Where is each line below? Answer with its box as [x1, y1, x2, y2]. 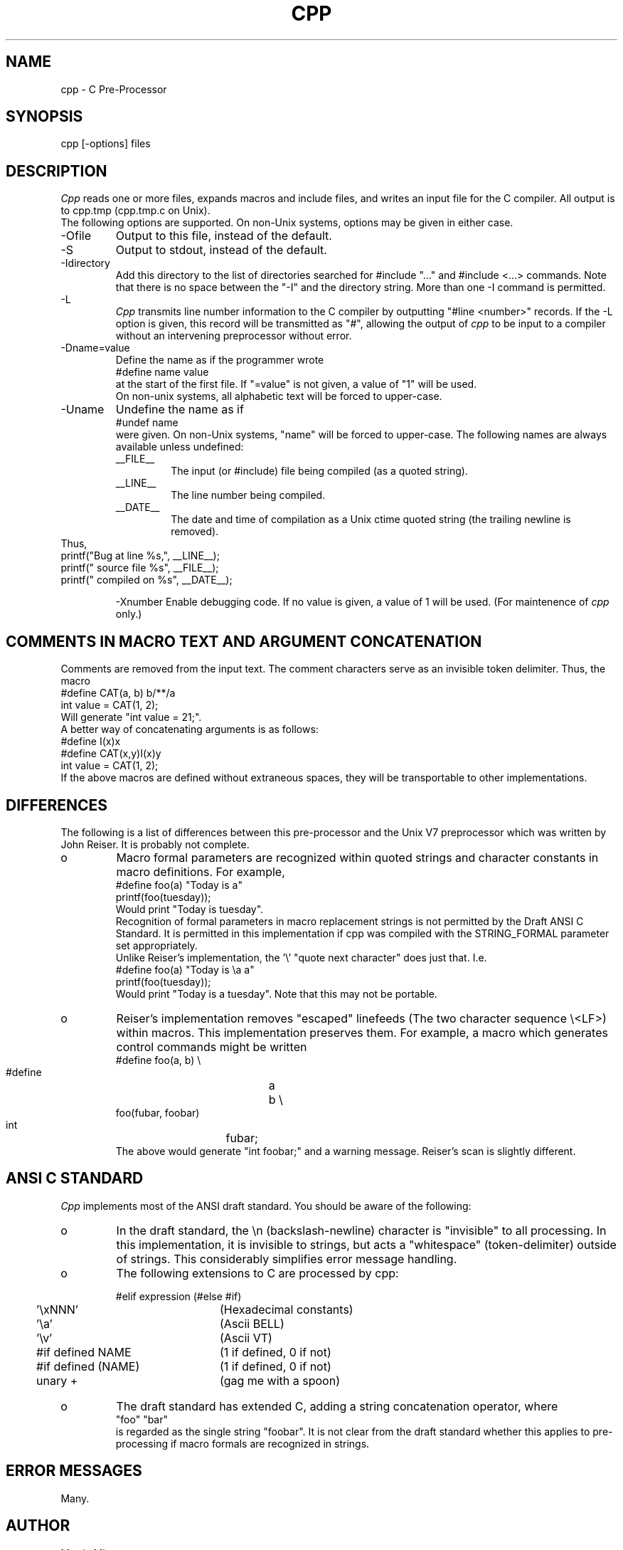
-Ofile [60, 228, 91, 243]
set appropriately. [115, 939, 198, 951]
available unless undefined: [115, 441, 244, 453]
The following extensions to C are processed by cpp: [116, 1265, 399, 1280]
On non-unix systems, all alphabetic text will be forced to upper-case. [115, 390, 442, 403]
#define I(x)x [60, 735, 121, 748]
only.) [115, 608, 142, 621]
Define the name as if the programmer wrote [115, 354, 324, 367]
